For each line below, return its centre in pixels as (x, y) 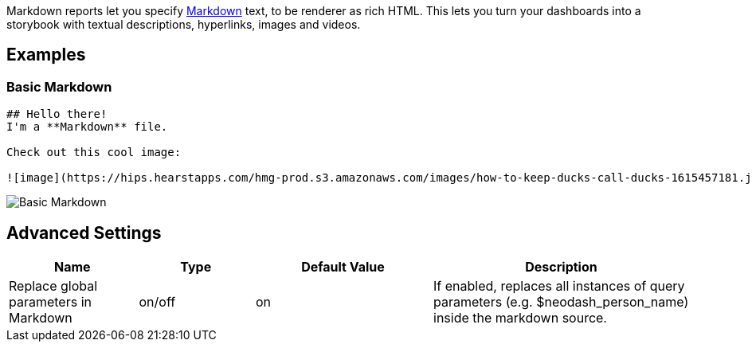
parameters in (50, 302)
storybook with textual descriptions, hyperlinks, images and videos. (184, 24)
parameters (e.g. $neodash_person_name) (561, 302)
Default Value (343, 267)
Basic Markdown (59, 86)
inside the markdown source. (520, 318)
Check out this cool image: (94, 152)
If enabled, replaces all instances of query (559, 286)
